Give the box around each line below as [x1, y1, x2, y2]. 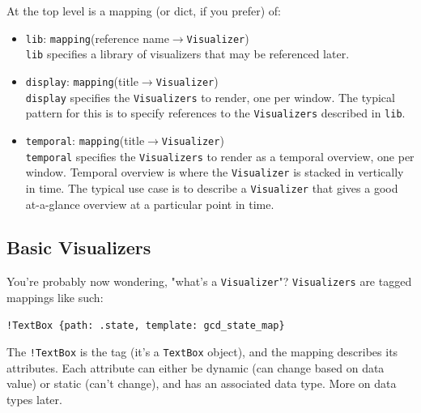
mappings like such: [6, 288, 104, 305]
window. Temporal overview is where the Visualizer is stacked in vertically [25, 164, 404, 181]
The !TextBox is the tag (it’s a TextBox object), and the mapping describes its [6, 343, 398, 360]
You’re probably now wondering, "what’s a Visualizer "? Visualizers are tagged [6, 273, 412, 290]
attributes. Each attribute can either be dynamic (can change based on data [6, 359, 385, 376]
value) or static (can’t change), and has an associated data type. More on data [6, 375, 397, 392]
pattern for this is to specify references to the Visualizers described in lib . [25, 104, 406, 121]
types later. [6, 390, 62, 407]
